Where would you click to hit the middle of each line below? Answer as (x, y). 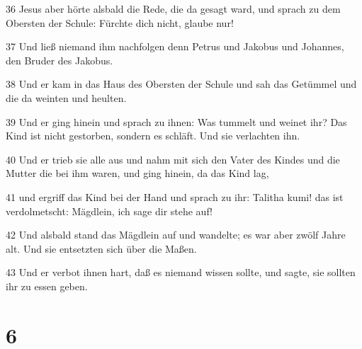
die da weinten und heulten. (66, 97)
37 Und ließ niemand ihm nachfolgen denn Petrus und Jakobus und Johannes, (175, 46)
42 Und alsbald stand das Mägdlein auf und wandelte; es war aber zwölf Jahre (176, 235)
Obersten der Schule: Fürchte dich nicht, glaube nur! (120, 22)
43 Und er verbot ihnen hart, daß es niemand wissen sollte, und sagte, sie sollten (181, 272)
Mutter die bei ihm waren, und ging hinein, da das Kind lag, (137, 173)
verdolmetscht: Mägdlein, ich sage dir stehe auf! (109, 211)
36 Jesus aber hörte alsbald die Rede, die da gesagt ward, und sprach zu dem (173, 8)
